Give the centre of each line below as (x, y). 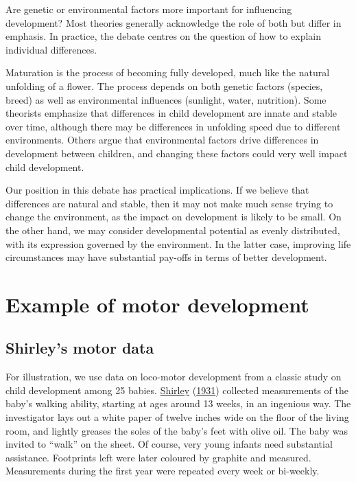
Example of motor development (157, 304)
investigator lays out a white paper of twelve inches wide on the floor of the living (177, 417)
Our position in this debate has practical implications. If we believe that (157, 190)
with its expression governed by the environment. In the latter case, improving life (178, 243)
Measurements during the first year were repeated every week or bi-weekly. (163, 471)
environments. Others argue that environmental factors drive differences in (162, 140)
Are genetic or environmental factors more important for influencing (149, 9)
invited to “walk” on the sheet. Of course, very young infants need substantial (169, 444)
